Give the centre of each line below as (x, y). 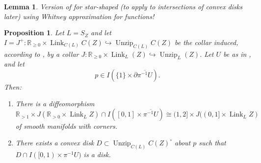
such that (212, 142)
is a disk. (97, 154)
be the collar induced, (207, 42)
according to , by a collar (41, 54)
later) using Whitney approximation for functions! (79, 16)
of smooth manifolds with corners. (66, 126)
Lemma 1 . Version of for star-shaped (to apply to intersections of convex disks (123, 6)
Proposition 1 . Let (34, 33)
